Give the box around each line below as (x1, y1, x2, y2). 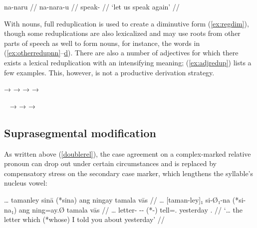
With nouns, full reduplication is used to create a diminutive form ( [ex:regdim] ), (4, 18, 249, 28)
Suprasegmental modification (4, 125, 156, 140)
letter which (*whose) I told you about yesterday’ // (4, 214, 165, 225)
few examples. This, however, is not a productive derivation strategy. (4, 67, 215, 77)
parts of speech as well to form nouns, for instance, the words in (4, 37, 200, 48)
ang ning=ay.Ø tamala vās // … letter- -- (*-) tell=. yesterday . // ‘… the (18, 204, 243, 215)
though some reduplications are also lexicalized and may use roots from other (4, 28, 241, 38)
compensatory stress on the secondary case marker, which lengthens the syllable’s (4, 168, 253, 178)
